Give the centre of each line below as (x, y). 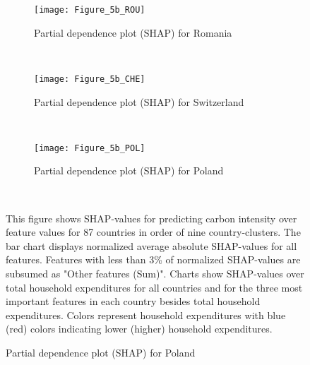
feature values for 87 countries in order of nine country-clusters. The (153, 232)
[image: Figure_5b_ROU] (90, 10)
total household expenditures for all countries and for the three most (154, 287)
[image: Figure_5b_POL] (90, 148)
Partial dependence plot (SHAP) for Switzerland (139, 101)
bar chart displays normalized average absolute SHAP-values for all (151, 245)
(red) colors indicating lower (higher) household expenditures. (139, 329)
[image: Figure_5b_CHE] (90, 79)
